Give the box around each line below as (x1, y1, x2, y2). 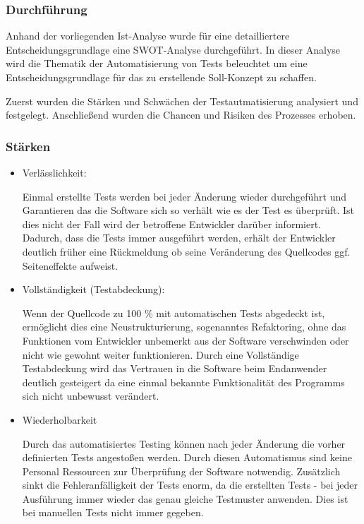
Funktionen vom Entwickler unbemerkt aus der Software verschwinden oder (22, 333, 349, 347)
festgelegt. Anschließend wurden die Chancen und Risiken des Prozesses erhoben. (6, 107, 356, 122)
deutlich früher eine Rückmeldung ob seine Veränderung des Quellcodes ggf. (22, 244, 351, 258)
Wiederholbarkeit (22, 412, 97, 427)
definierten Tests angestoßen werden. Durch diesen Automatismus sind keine (22, 450, 352, 465)
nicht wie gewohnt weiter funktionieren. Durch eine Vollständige (22, 347, 299, 362)
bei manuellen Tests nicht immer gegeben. (22, 505, 204, 520)
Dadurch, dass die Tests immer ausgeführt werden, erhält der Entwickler (22, 230, 336, 245)
